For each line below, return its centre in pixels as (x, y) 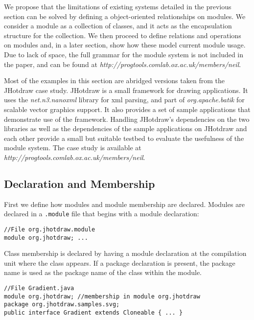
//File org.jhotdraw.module (50, 229)
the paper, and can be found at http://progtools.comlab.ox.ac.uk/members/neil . (123, 64)
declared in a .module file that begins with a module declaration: (102, 214)
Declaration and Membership (80, 183)
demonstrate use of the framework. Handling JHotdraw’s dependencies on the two (127, 119)
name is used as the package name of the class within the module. (103, 272)
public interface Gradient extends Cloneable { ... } (93, 313)
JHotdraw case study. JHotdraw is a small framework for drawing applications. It (126, 90)
